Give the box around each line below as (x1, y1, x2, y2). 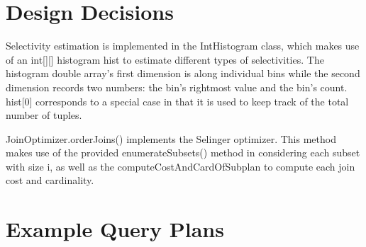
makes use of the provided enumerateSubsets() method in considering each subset (6, 145, 360, 160)
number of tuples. (6, 108, 82, 122)
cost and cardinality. (6, 173, 94, 188)
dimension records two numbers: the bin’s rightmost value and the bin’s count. (6, 79, 348, 94)
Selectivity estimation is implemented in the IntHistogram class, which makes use (6, 38, 360, 53)
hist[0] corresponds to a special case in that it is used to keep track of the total (6, 93, 349, 108)
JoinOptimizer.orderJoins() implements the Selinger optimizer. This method (6, 131, 336, 146)
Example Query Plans (6, 214, 224, 243)
